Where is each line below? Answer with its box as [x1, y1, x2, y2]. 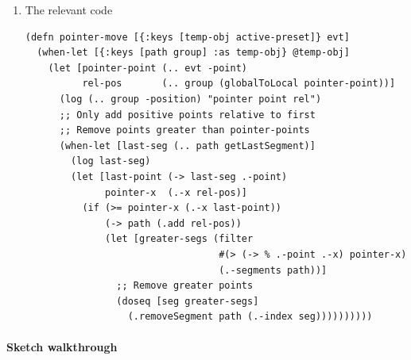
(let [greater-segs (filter [105, 233, 254, 245]
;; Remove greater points [116, 280, 254, 292]
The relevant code [25, 2, 113, 17]
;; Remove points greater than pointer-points [59, 124, 310, 136]
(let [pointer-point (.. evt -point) [48, 62, 247, 74]
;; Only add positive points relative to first [59, 109, 316, 121]
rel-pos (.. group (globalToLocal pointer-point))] [82, 78, 396, 90]
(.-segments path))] [219, 264, 328, 276]
